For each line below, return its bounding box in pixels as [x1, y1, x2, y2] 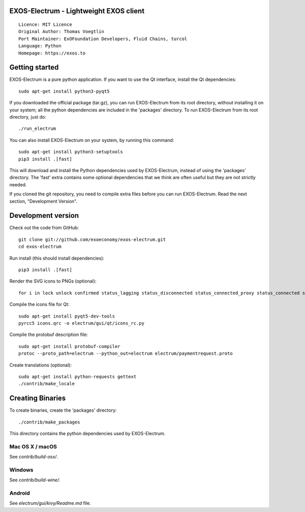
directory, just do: [9, 114, 47, 120]
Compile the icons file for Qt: [9, 301, 70, 307]
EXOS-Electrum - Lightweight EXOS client [9, 7, 145, 15]
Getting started [9, 63, 59, 72]
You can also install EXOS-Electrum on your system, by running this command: [9, 137, 174, 143]
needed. [9, 181, 27, 188]
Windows [9, 466, 34, 473]
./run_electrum [18, 126, 56, 132]
